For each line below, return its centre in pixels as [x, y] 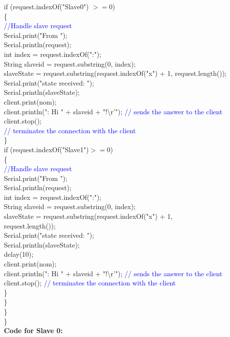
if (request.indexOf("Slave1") [46, 149]
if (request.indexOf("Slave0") [46, 6]
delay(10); [19, 254]
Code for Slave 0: [33, 330]
